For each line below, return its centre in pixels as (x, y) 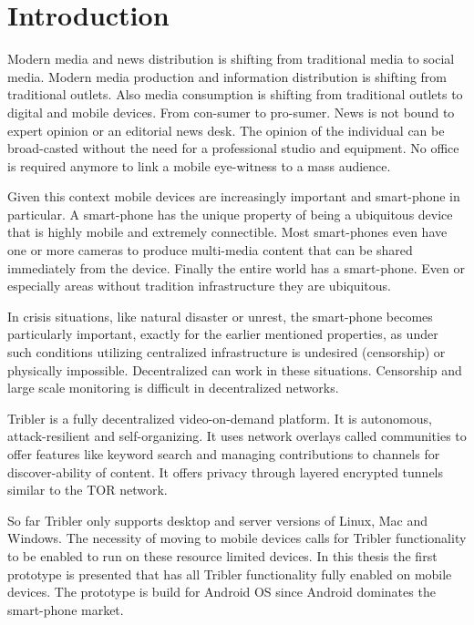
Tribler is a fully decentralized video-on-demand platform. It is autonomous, (220, 418)
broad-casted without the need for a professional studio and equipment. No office (233, 148)
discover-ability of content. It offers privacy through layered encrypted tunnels (226, 471)
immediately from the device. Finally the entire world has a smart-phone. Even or (237, 267)
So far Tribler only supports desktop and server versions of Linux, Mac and (218, 520)
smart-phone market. (66, 609)
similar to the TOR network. (88, 490)
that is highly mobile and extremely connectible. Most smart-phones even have (227, 232)
